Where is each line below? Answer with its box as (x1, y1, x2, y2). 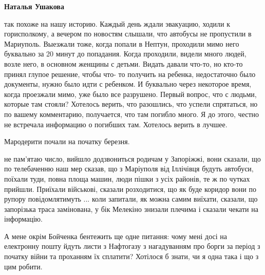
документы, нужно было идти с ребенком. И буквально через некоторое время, (4, 78, 252, 89)
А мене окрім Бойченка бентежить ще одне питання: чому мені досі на (4, 230, 228, 241)
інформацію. (4, 213, 43, 224)
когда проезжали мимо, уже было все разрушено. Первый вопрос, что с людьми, (4, 88, 257, 99)
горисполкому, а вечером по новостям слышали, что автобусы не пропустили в (4, 28, 252, 39)
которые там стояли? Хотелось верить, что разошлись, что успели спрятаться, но (4, 99, 258, 109)
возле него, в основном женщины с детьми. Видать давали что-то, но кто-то (4, 58, 243, 69)
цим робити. (4, 261, 43, 271)
